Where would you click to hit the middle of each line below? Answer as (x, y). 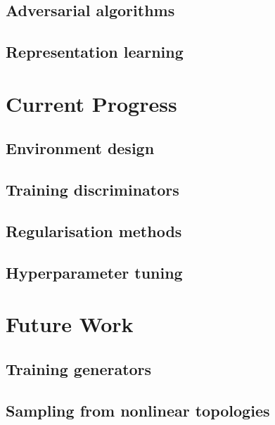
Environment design (80, 148)
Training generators (79, 368)
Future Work (70, 324)
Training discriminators (92, 190)
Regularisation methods (94, 230)
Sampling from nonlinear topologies (138, 410)
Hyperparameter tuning (94, 272)
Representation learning (95, 52)
